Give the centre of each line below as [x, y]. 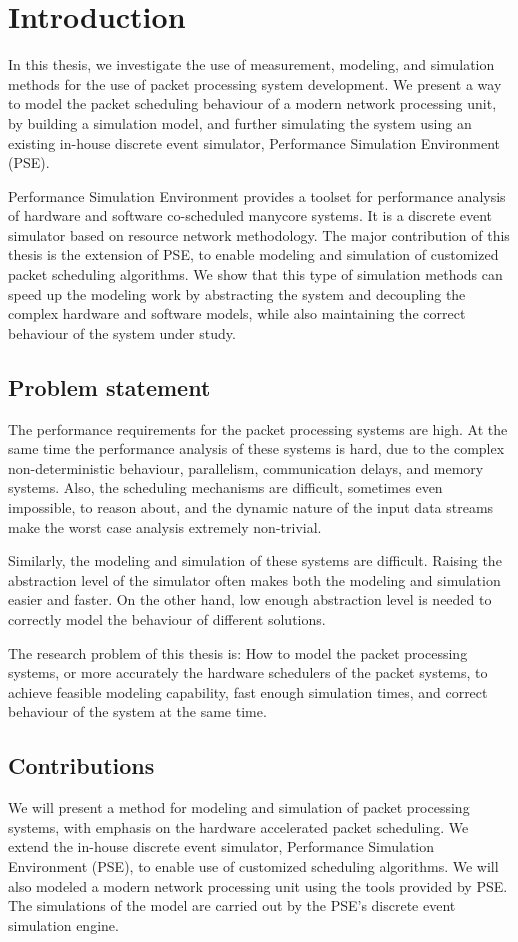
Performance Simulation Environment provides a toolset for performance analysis [257, 195]
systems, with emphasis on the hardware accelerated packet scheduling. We [238, 826]
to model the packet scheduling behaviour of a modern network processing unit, [252, 103]
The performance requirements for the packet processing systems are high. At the [258, 428]
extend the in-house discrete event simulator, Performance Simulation [221, 846]
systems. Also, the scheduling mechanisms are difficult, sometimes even [225, 487]
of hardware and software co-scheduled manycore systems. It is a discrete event [250, 215]
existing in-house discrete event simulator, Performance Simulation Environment [254, 142]
